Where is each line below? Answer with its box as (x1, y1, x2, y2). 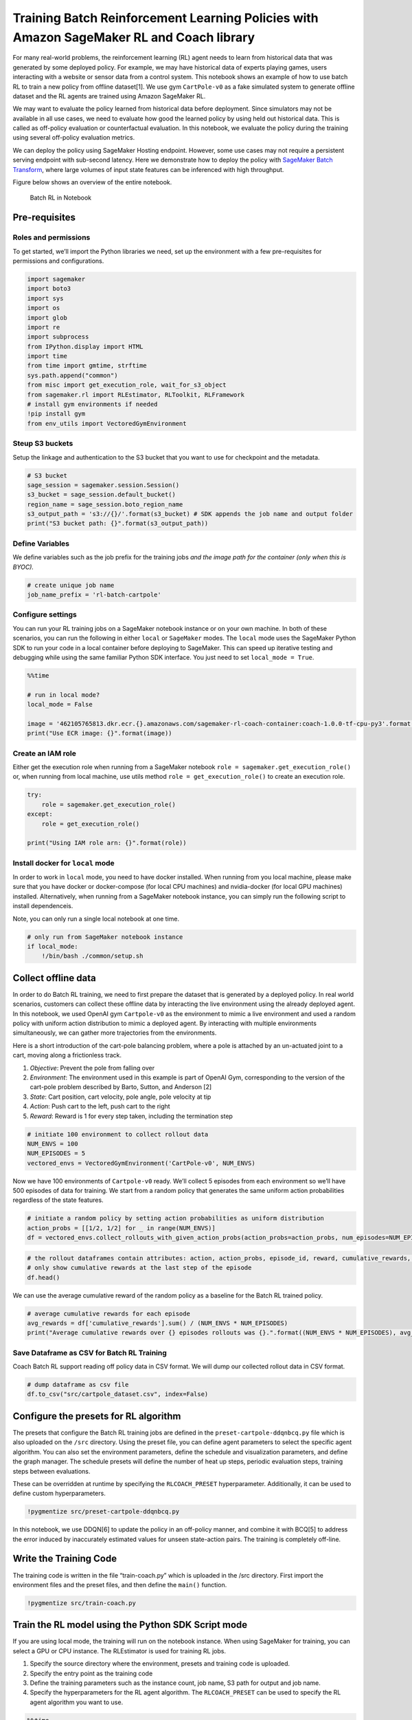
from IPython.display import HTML (27, 343, 144, 350)
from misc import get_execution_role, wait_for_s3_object (27, 381, 227, 389)
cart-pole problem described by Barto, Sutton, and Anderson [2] (30, 1083, 212, 1091)
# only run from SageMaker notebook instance (27, 933, 183, 940)
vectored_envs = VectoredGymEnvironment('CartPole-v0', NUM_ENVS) (27, 1159, 255, 1167)
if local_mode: (27, 943, 78, 950)
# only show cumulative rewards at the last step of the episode (27, 1264, 252, 1272)
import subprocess (27, 333, 89, 341)
